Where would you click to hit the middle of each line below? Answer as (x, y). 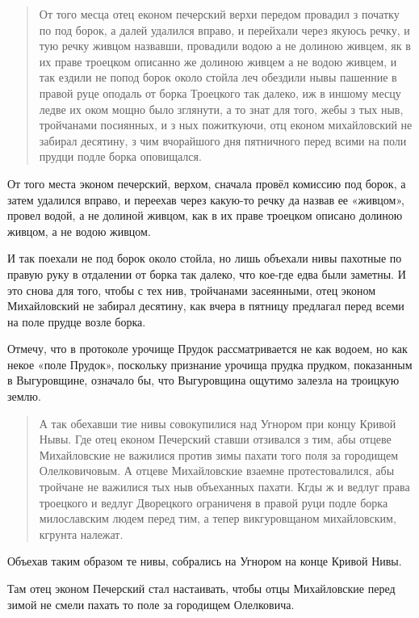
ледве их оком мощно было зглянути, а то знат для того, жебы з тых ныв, (221, 109)
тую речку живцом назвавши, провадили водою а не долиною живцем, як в (225, 46)
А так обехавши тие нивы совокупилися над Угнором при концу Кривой (218, 423)
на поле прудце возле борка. (77, 321)
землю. (24, 396)
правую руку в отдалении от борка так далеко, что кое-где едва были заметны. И (207, 273)
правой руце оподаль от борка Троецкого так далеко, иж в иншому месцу (220, 92)
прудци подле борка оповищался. (120, 156)
